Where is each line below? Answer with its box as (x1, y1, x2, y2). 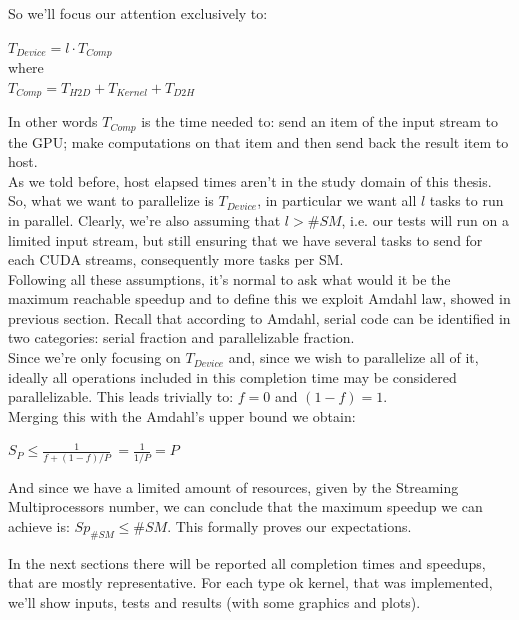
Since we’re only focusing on (8, 347, 181, 368)
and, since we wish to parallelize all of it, (228, 347, 479, 368)
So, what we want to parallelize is (8, 190, 214, 211)
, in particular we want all (257, 190, 417, 211)
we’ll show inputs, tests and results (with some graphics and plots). (8, 592, 421, 612)
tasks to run (429, 190, 504, 211)
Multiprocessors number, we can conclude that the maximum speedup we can (8, 496, 483, 517)
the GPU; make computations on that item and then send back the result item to (8, 131, 509, 152)
